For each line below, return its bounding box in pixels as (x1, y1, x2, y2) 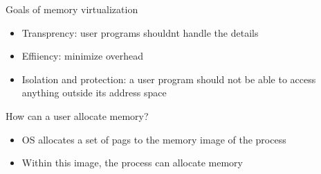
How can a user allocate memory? (6, 108, 149, 123)
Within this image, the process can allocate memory (21, 155, 243, 170)
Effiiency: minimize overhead (21, 49, 144, 63)
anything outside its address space (21, 85, 167, 100)
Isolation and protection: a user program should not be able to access (21, 71, 316, 86)
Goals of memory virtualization (6, 2, 138, 16)
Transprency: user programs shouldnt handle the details (21, 25, 259, 40)
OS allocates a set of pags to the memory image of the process (21, 132, 286, 146)
